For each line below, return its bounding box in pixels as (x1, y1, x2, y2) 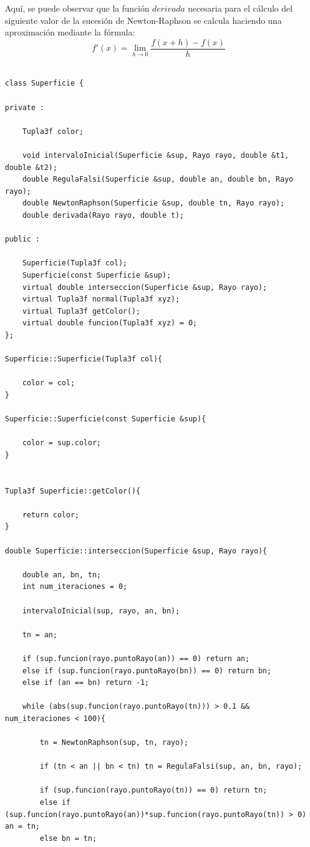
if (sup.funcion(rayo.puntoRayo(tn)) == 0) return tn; (40, 786, 267, 795)
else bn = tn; (40, 834, 97, 843)
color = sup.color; (22, 438, 101, 448)
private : (5, 103, 45, 112)
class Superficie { (5, 79, 84, 88)
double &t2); (5, 163, 57, 172)
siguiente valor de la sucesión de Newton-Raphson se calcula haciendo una (5, 13, 282, 26)
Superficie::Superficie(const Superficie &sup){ (5, 415, 206, 424)
